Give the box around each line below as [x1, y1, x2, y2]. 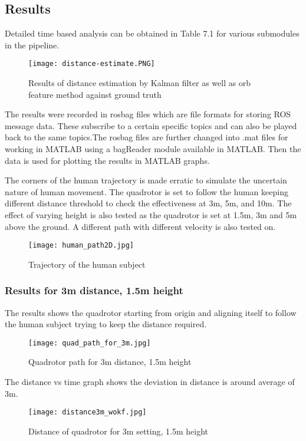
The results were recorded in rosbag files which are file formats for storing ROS [5, 108, 291, 120]
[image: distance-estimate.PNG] [28, 60, 155, 68]
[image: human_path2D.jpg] [28, 241, 134, 250]
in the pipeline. [5, 38, 60, 51]
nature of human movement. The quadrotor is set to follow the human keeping [5, 185, 288, 198]
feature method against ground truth [28, 88, 162, 100]
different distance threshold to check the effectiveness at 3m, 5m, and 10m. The [5, 197, 292, 209]
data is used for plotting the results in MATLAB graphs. [5, 154, 210, 166]
